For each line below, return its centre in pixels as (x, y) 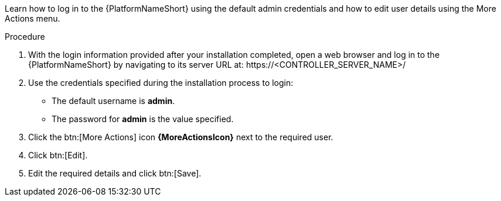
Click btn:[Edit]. (58, 155)
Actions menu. (33, 18)
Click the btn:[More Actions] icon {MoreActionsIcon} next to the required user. (181, 137)
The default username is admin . (113, 101)
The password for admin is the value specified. (143, 119)
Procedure (25, 37)
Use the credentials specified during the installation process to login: (161, 83)
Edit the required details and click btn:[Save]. (115, 173)
